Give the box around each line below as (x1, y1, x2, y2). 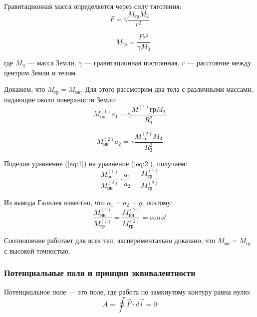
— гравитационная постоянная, (84, 57, 180, 68)
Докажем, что (4, 84, 45, 94)
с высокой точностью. (4, 245, 70, 256)
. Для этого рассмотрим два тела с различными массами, (80, 84, 254, 94)
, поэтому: (142, 197, 173, 207)
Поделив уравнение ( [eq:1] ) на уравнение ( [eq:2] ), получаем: (4, 158, 188, 168)
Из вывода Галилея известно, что (4, 197, 105, 207)
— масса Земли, (27, 57, 76, 68)
